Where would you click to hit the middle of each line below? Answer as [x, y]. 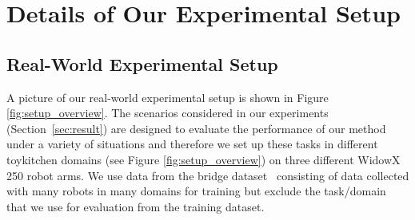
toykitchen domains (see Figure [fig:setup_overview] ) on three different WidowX [204, 159]
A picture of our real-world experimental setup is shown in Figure [168, 97]
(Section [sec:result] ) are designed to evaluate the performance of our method [196, 128]
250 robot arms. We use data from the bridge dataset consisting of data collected [208, 175]
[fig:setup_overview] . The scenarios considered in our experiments [168, 113]
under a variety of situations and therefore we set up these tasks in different [192, 144]
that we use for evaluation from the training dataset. [136, 206]
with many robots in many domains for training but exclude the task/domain [196, 191]
